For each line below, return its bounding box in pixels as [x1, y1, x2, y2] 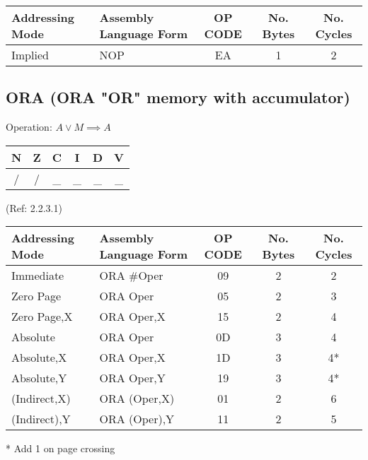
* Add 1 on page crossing [6, 441, 115, 456]
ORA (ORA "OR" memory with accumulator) [6, 86, 350, 108]
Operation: [6, 119, 52, 134]
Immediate [11, 267, 64, 284]
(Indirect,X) [11, 390, 71, 407]
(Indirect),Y [11, 411, 71, 427]
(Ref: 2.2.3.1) [6, 200, 62, 215]
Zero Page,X [11, 308, 73, 325]
